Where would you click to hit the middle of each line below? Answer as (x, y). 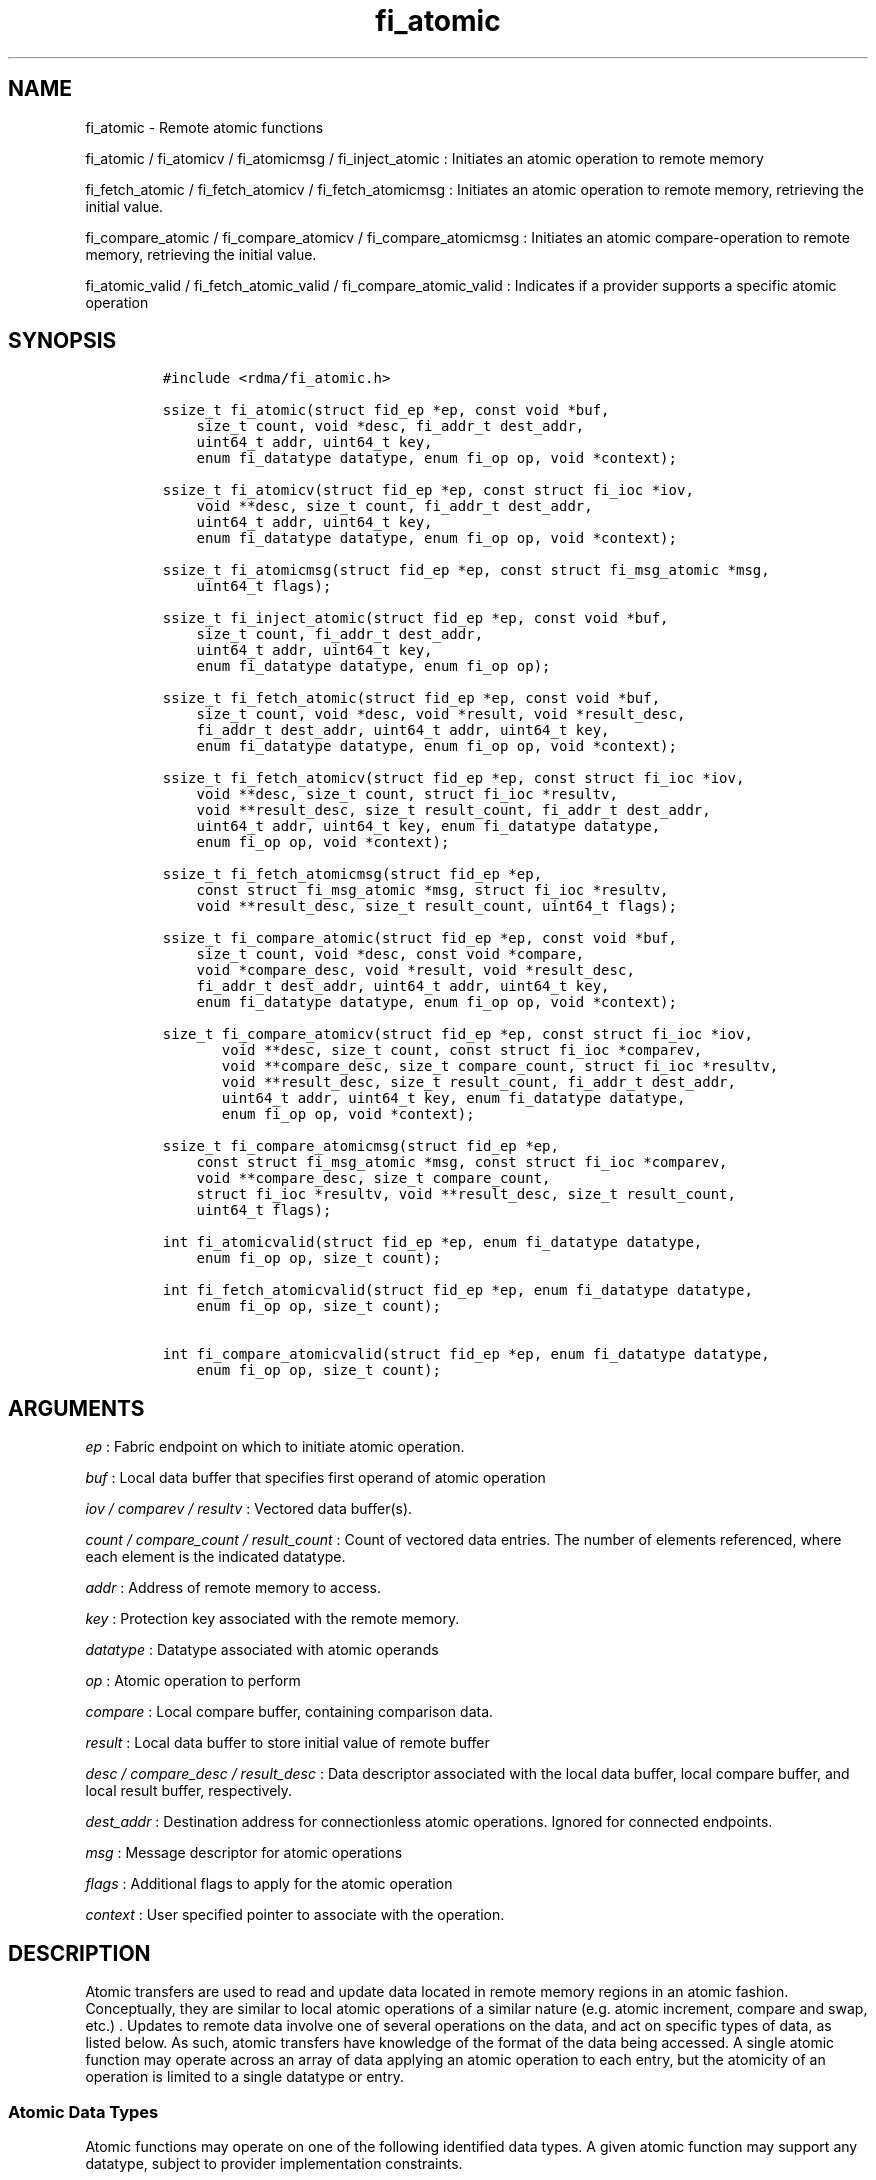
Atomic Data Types (83, 2111)
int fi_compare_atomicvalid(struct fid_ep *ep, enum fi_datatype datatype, (466, 1354)
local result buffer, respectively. (189, 1791)
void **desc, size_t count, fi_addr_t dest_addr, (394, 506)
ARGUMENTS (76, 1408)
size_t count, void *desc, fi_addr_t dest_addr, (390, 426)
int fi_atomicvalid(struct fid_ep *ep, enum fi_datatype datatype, (432, 1242)
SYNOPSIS (62, 341)
